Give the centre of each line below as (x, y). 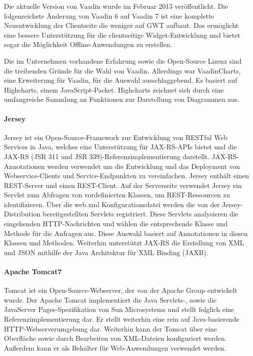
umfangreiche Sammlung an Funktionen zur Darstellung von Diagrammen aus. (122, 99)
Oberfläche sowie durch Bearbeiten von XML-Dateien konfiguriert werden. (115, 338)
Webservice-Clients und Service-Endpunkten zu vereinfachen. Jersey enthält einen (126, 176)
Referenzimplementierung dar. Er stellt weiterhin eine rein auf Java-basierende (122, 319)
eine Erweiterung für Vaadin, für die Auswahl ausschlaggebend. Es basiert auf (121, 80)
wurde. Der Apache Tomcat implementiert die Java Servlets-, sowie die (110, 299)
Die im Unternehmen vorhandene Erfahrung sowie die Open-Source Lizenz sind (123, 60)
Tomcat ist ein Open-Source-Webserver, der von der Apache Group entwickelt (121, 290)
